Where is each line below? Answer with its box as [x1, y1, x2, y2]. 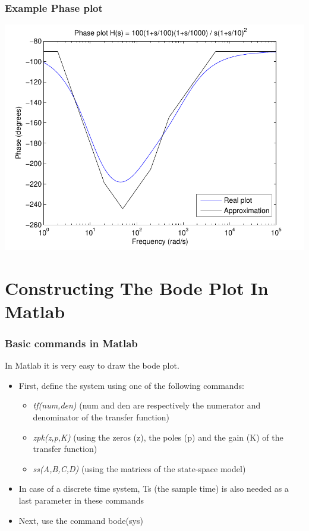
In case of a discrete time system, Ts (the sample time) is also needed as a [18, 482, 289, 495]
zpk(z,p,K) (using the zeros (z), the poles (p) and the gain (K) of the [33, 431, 283, 443]
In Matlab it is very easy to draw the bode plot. [5, 359, 179, 372]
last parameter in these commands [18, 494, 144, 506]
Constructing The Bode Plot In [5, 275, 269, 300]
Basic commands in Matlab [5, 335, 138, 350]
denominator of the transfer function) [33, 410, 169, 423]
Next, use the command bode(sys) [18, 514, 143, 526]
